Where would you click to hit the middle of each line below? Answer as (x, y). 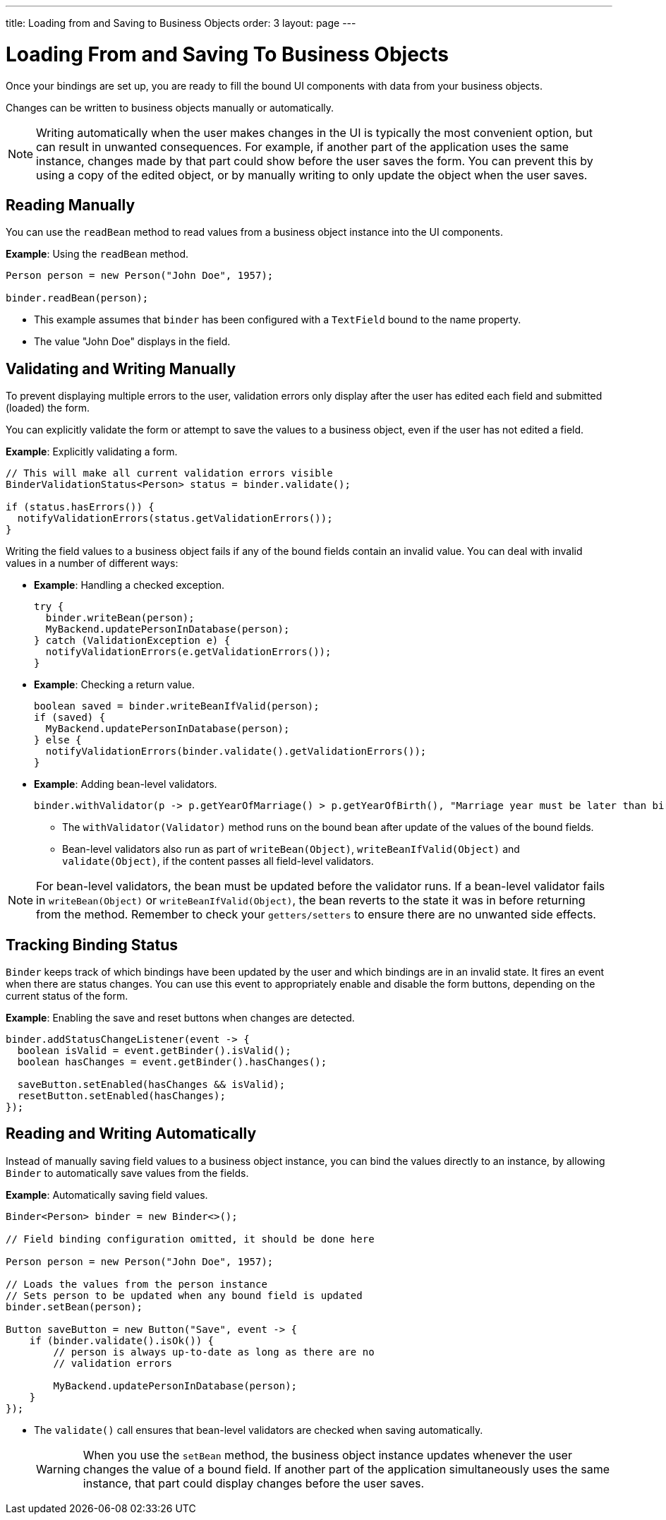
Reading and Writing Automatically (131, 1134)
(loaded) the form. (48, 408)
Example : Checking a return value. (115, 685)
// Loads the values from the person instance (137, 1284)
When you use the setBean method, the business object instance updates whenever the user (327, 1455)
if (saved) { (70, 718)
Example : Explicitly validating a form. (92, 452)
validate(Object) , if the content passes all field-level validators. (218, 861)
